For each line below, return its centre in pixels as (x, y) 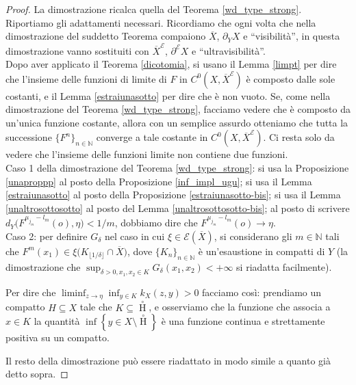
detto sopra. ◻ (37, 374)
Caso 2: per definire (47, 236)
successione (29, 137)
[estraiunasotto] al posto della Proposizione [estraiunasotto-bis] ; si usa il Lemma (173, 195)
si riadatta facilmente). (284, 266)
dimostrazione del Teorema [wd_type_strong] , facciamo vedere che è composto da (178, 109)
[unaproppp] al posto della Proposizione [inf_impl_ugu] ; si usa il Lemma (159, 181)
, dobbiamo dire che (156, 223)
